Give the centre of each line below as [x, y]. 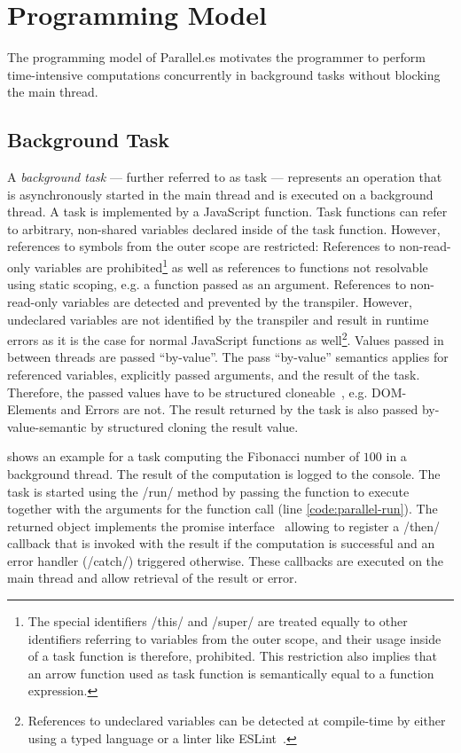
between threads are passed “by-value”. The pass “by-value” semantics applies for [228, 357]
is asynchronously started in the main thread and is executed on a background [220, 194]
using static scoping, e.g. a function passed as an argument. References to [207, 284]
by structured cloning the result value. [195, 426]
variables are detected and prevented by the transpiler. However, [237, 301]
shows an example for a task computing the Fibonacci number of [184, 456]
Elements [32, 409]
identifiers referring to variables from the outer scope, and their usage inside [234, 638]
